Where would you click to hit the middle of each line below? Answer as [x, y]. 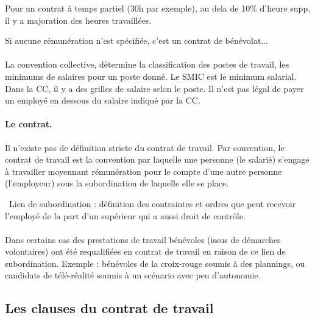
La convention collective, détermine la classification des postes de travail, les [147, 64]
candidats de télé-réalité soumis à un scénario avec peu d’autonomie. [133, 275]
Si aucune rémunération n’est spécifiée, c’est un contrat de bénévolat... [137, 41]
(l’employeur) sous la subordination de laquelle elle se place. [117, 183]
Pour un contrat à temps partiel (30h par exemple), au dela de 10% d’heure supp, [158, 8]
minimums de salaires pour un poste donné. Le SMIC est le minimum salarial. [151, 76]
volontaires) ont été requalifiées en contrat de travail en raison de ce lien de [145, 251]
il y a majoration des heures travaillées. [78, 20]
